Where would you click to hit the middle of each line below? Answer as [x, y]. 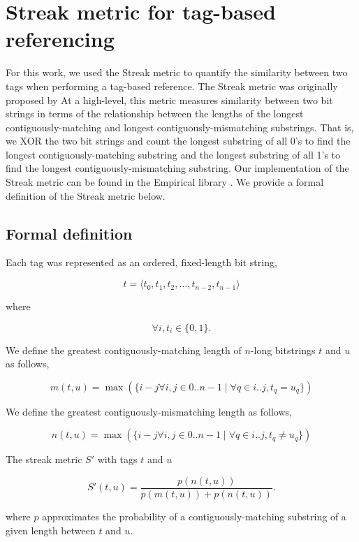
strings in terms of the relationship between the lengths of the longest [155, 113]
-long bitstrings [283, 350]
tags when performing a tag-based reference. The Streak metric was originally [172, 86]
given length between [51, 530]
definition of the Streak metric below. [86, 195]
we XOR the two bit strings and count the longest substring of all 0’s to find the [178, 141]
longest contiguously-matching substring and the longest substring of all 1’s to [173, 154]
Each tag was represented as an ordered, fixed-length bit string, [141, 262]
